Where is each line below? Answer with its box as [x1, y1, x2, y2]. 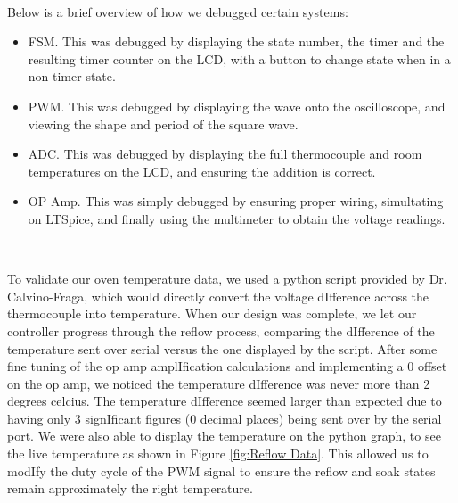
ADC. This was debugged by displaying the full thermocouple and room [28, 144, 422, 163]
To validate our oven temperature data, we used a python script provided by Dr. [7, 269, 447, 288]
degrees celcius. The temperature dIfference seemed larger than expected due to [7, 392, 442, 410]
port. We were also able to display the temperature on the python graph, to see [7, 426, 441, 445]
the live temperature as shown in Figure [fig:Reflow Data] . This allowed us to [7, 444, 429, 463]
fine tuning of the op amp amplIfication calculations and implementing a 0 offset [7, 357, 447, 375]
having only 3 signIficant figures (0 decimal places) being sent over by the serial [7, 408, 442, 427]
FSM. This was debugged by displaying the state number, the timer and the [28, 32, 445, 51]
